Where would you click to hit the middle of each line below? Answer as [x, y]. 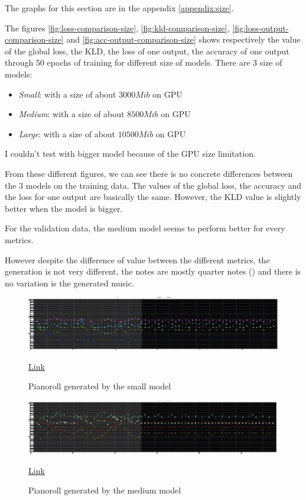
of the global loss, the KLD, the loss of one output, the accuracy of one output [147, 51]
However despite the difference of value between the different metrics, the [137, 259]
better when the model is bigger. [64, 208]
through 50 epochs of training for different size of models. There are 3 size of [144, 62]
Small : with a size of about [67, 94]
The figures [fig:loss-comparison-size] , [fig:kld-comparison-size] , [117, 28]
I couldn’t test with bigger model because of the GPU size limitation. [130, 154]
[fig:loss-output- [261, 28]
